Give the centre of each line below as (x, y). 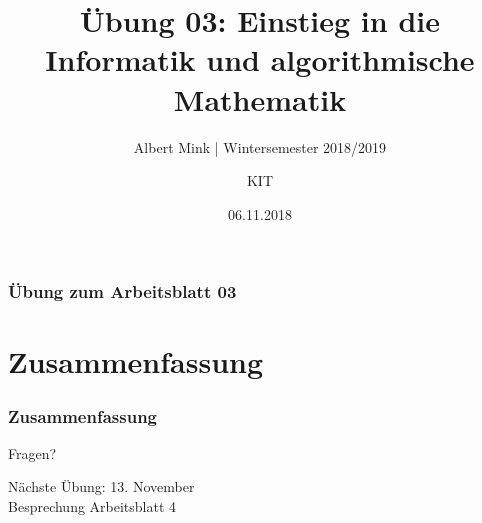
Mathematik (260, 98)
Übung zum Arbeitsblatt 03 (122, 291)
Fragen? (32, 452)
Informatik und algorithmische (260, 59)
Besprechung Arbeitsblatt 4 (92, 505)
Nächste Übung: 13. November (101, 486)
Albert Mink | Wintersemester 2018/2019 (260, 146)
